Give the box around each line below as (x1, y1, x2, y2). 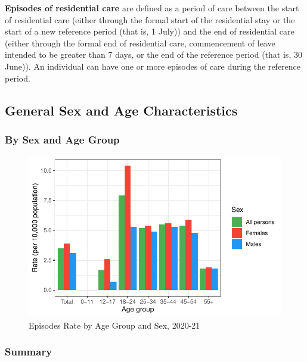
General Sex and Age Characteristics (5, 101, 238, 119)
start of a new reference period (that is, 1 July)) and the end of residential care (5, 25, 294, 38)
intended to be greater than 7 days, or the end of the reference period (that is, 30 (5, 48, 302, 61)
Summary (5, 344, 52, 359)
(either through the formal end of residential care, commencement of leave (5, 36, 275, 49)
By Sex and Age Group (5, 132, 120, 146)
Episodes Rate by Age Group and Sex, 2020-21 (29, 319, 200, 331)
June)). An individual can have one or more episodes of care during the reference (5, 60, 301, 72)
